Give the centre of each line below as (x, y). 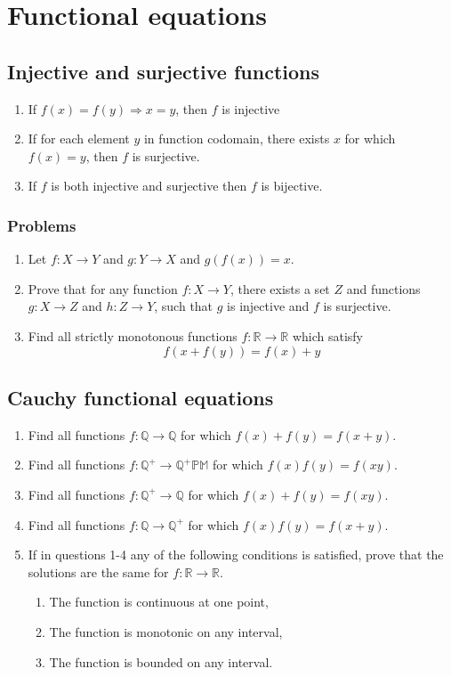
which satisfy (327, 335)
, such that (184, 306)
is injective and (268, 306)
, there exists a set (280, 288)
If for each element (79, 139)
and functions (383, 288)
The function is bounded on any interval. (161, 661)
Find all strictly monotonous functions (133, 335)
